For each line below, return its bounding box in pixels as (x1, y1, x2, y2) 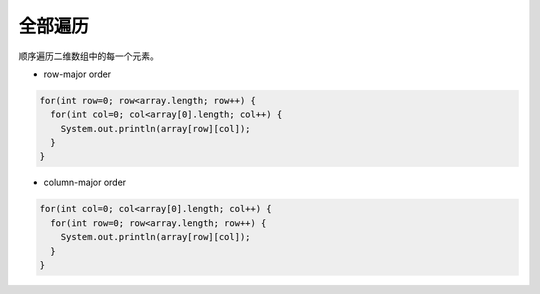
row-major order (43, 68, 112, 80)
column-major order (43, 176, 127, 189)
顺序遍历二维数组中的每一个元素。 (18, 50, 159, 62)
